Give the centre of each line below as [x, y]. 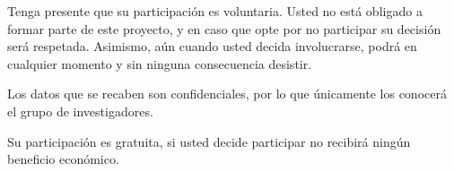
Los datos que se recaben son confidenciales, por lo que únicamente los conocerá [227, 94]
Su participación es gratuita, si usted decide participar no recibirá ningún [209, 141]
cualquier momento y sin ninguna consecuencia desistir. [160, 63]
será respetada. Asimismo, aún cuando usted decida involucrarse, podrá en [212, 46]
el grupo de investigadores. [80, 111]
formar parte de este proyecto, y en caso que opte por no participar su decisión [224, 28]
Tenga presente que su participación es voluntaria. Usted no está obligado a [215, 11]
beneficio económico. [63, 159]
